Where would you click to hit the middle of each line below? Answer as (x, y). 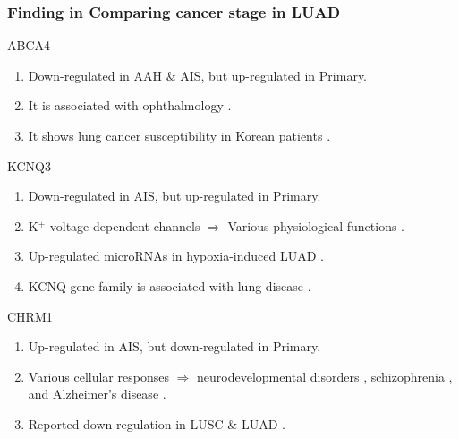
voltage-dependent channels (125, 225)
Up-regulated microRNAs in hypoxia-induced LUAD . (176, 256)
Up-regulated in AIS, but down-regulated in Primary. (174, 346)
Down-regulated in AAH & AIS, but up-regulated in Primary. (198, 75)
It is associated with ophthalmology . (130, 105)
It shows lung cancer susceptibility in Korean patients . (179, 135)
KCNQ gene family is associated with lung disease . (170, 285)
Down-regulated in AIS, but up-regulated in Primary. (174, 196)
